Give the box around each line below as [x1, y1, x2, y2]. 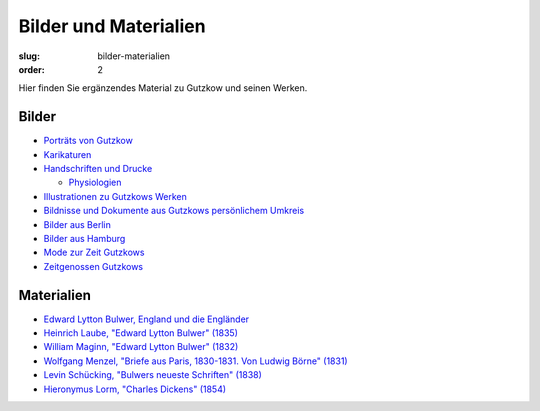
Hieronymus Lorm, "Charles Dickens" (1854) [43, 383, 227, 395]
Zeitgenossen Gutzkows [43, 260, 144, 272]
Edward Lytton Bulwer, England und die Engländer [43, 313, 250, 325]
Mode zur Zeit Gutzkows [43, 246, 145, 259]
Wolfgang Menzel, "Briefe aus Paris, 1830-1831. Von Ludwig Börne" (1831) [43, 355, 349, 367]
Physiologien [68, 176, 122, 189]
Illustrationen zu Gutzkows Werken [43, 190, 187, 202]
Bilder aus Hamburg [43, 232, 126, 244]
